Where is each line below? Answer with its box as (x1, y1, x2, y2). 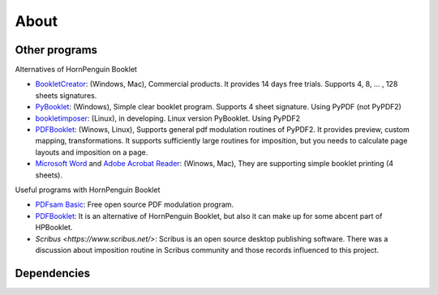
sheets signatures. (35, 90, 97, 100)
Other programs (15, 43, 97, 57)
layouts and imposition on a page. (35, 147, 148, 157)
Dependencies (15, 266, 91, 280)
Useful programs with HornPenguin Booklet (15, 185, 161, 195)
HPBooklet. (35, 223, 73, 233)
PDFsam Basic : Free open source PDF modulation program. (35, 199, 234, 210)
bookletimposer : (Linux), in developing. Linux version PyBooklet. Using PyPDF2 (35, 113, 300, 123)
